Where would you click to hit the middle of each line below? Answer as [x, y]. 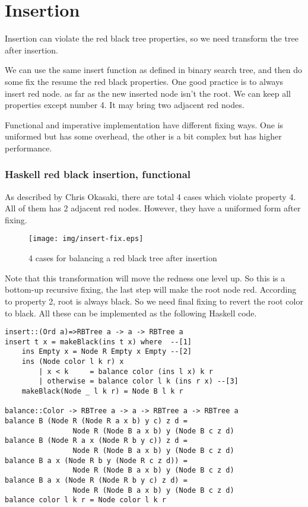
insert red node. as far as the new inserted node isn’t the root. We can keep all [148, 93]
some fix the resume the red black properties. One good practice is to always [144, 81]
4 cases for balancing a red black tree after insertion [123, 258]
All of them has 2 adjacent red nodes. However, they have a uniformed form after [153, 208]
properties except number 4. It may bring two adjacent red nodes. [125, 105]
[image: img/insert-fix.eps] [86, 239]
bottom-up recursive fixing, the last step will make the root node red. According [151, 289]
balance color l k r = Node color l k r [86, 500]
